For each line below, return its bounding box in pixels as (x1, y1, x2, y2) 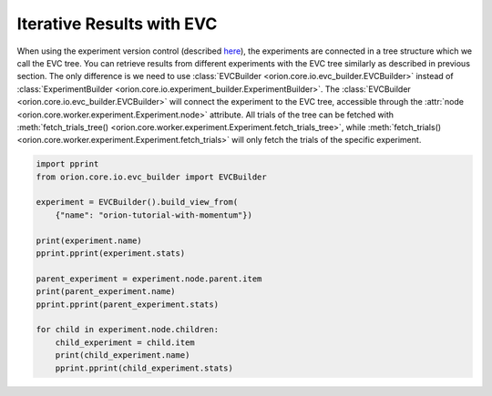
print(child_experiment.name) (55, 350, 190, 360)
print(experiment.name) (36, 235, 143, 246)
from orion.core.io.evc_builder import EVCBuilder (36, 171, 268, 182)
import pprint (36, 159, 99, 169)
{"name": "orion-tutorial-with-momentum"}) (55, 209, 252, 220)
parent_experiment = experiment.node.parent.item (36, 273, 262, 284)
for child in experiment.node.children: (36, 324, 219, 335)
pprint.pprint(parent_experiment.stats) (36, 299, 219, 310)
